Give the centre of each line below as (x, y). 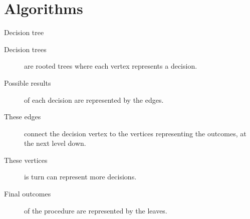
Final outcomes (28, 194)
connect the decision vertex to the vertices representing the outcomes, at (135, 133)
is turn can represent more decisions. (80, 177)
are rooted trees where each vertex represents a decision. (111, 66)
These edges (23, 117)
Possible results (28, 82)
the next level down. (55, 143)
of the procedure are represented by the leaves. (96, 210)
